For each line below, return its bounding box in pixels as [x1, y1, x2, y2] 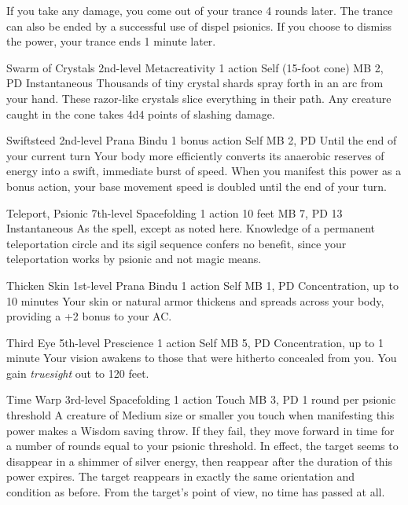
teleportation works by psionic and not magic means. [6, 251, 262, 267]
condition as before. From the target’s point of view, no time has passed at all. [6, 484, 385, 500]
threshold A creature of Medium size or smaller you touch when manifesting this [6, 407, 395, 423]
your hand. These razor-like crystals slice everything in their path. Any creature [6, 90, 391, 106]
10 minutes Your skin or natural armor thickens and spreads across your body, [6, 292, 384, 309]
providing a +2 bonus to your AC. [6, 308, 172, 324]
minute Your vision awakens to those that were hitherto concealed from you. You [6, 349, 397, 366]
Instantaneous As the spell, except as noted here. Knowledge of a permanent [6, 220, 376, 236]
